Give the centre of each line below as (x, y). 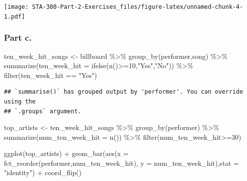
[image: (16, 7)
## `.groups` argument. (43, 111)
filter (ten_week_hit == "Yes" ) (51, 75)
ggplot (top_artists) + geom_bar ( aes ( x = (66, 153)
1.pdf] (14, 16)
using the (20, 101)
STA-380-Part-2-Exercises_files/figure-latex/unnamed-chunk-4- (137, 7)
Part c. (18, 38)
